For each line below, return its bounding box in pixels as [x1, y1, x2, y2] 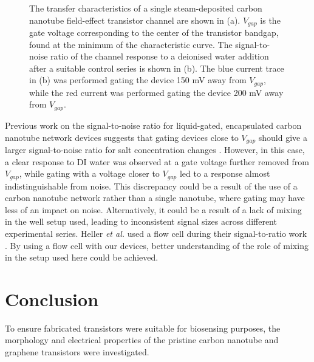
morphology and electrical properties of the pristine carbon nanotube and [5, 333, 279, 346]
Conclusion [5, 286, 99, 311]
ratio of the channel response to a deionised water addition [50, 50, 269, 63]
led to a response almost [179, 167, 270, 180]
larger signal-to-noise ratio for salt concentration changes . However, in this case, [5, 143, 305, 155]
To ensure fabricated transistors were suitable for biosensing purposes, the [5, 321, 281, 334]
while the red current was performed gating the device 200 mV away [29, 86, 284, 98]
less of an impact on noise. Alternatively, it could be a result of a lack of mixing [5, 203, 302, 216]
